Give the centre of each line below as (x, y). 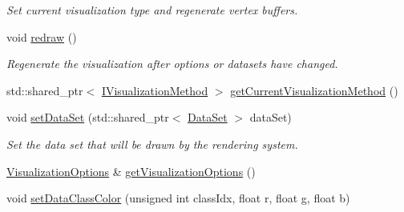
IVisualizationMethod (155, 90)
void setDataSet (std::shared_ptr (88, 117)
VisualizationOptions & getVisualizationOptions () (131, 171)
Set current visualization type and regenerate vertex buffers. (152, 10)
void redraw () (42, 36)
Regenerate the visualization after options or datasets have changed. (172, 64)
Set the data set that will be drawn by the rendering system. (152, 144)
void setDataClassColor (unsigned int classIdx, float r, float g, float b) (178, 198)
